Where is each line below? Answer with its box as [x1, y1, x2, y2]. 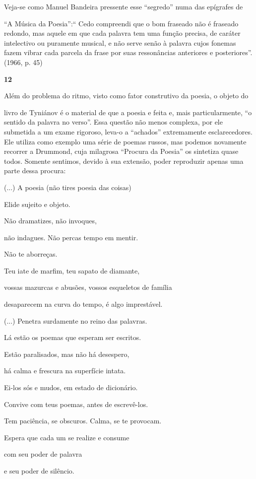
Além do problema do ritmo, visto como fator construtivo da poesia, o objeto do [4, 90, 249, 101]
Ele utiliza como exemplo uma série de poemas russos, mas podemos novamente [4, 136, 247, 146]
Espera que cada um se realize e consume [4, 432, 129, 442]
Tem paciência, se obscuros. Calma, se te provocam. [4, 415, 162, 426]
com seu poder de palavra [4, 449, 82, 459]
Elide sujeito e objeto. [4, 199, 70, 209]
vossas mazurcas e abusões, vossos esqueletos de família [4, 282, 172, 292]
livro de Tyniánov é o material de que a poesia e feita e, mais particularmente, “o [4, 107, 252, 117]
